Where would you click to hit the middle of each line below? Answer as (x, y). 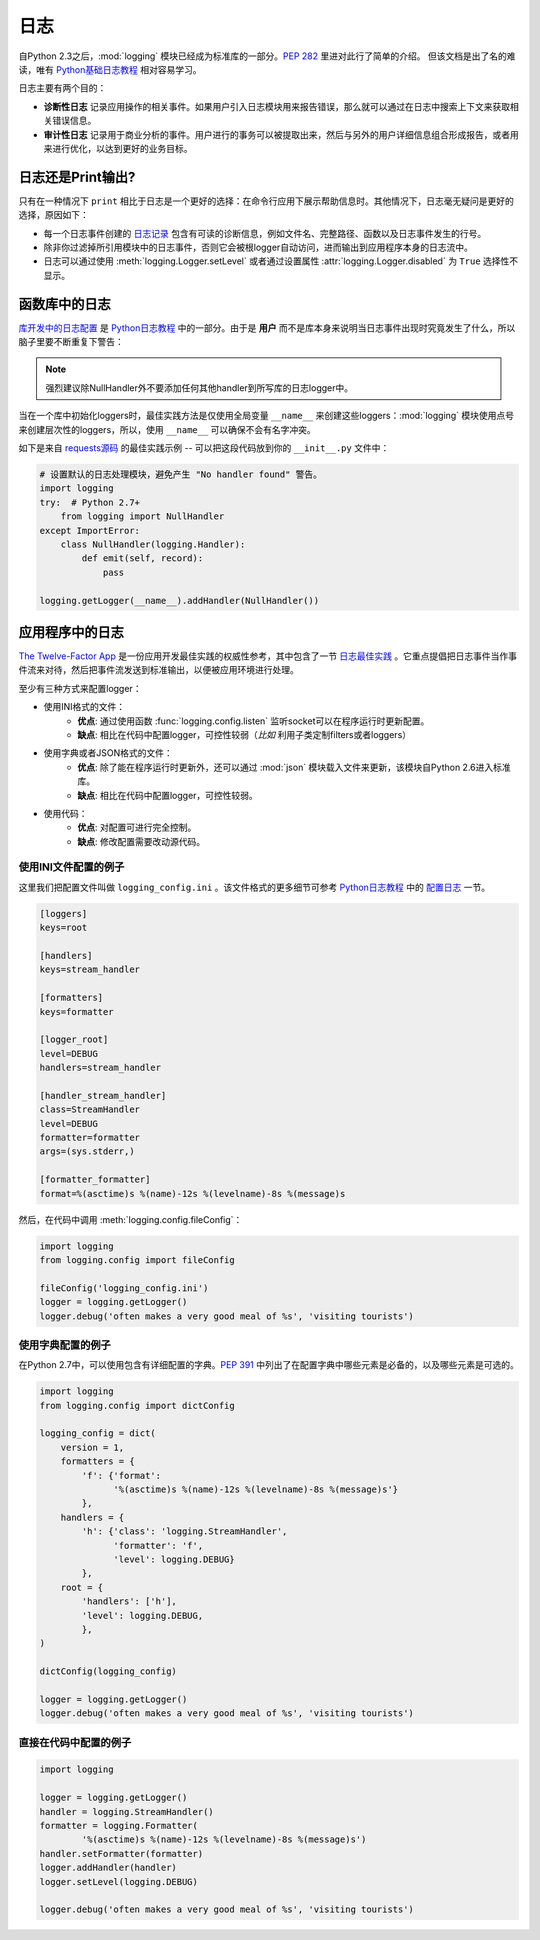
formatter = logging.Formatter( (119, 1825)
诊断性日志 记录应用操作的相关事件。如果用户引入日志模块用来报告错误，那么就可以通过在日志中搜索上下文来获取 (276, 106)
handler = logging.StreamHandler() (126, 1811)
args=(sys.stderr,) (87, 1151)
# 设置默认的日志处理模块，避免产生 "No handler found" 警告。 (181, 474)
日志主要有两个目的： (62, 88)
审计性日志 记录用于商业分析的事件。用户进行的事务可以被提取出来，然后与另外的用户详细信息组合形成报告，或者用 (281, 134)
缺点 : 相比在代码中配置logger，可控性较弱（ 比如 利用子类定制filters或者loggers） (244, 734)
